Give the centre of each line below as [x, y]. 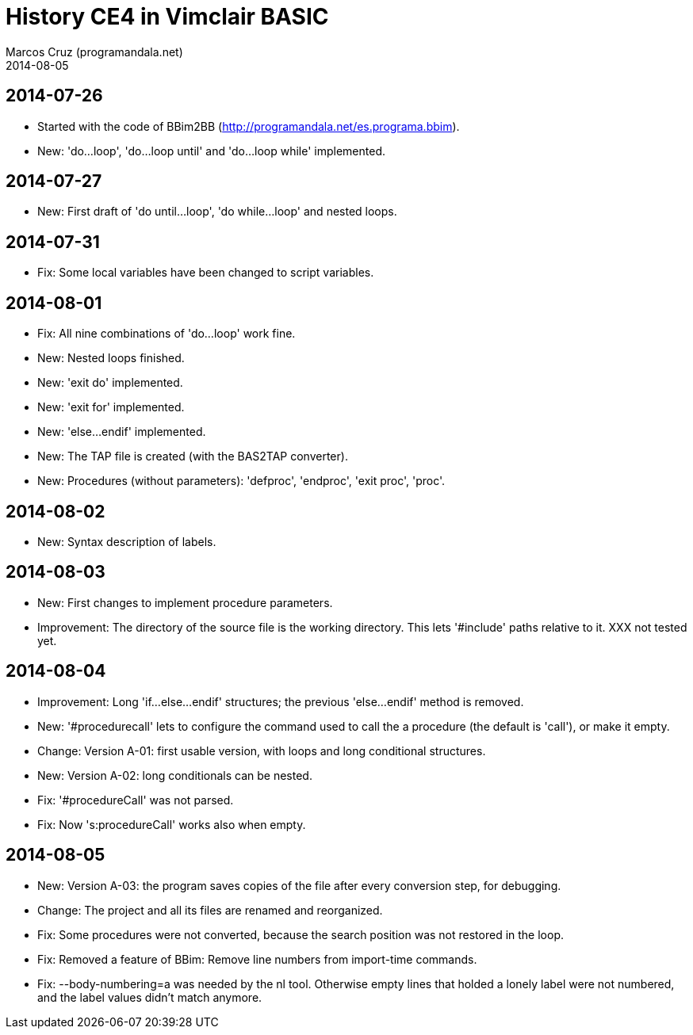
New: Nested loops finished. [111, 358]
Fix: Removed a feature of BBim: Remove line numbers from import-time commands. [257, 959]
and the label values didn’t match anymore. [150, 997]
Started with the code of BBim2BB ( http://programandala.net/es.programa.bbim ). [249, 126]
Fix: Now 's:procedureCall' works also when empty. [172, 824]
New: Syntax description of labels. [127, 541]
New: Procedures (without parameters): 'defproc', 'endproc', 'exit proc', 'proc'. [241, 481]
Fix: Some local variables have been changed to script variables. [206, 273]
